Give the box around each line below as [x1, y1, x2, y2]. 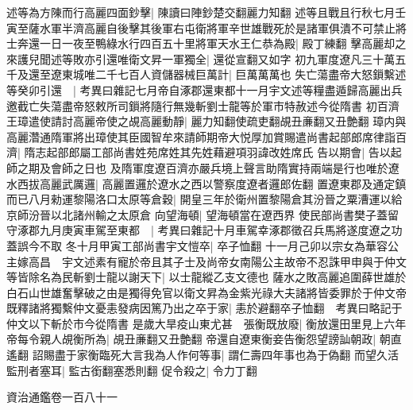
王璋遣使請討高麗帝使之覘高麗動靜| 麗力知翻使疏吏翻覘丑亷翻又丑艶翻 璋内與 [6, 113, 407, 130]
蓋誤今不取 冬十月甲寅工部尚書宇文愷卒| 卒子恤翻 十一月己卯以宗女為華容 [6, 237, 388, 253]
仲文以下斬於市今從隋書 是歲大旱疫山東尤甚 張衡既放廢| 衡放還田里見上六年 [6, 315, 407, 331]
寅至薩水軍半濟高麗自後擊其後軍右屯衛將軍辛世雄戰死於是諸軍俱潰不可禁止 [6, 19, 396, 36]
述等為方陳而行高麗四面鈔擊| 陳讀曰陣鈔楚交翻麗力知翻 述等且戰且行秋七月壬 [6, 4, 407, 20]
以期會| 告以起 [328, 144, 402, 161]
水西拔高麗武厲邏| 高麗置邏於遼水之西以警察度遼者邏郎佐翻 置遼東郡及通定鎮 [6, 175, 407, 191]
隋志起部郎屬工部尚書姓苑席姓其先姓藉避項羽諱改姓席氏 [24, 144, 314, 161]
